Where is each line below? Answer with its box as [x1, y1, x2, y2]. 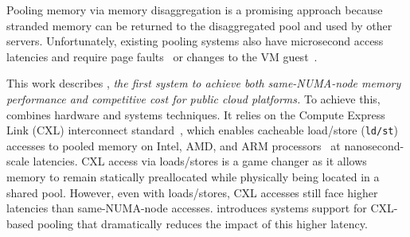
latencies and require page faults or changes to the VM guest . [6, 48, 318, 64]
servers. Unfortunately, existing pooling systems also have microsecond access [6, 33, 384, 49]
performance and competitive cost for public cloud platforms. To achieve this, [6, 90, 381, 107]
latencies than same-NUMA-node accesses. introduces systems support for [6, 200, 367, 216]
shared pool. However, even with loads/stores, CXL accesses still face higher [6, 184, 378, 200]
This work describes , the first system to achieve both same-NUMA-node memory [6, 75, 401, 91]
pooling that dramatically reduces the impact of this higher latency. [37, 215, 368, 231]
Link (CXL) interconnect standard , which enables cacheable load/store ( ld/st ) [6, 122, 398, 138]
